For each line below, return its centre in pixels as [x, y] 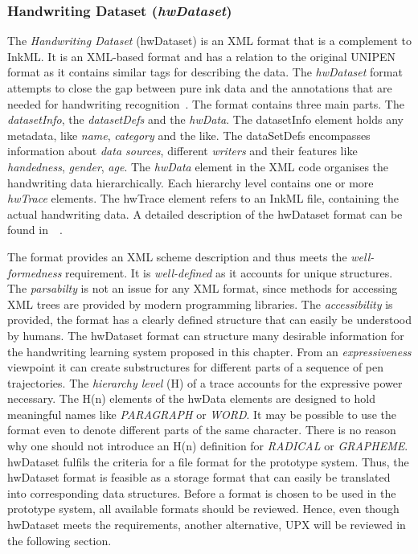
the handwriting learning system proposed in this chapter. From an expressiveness [209, 351]
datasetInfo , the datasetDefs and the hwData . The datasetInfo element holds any [205, 119]
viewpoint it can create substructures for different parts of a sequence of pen [196, 367]
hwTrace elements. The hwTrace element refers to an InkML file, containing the [203, 198]
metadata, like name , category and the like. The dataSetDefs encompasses [189, 135]
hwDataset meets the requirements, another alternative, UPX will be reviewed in [207, 525]
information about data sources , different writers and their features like [182, 151]
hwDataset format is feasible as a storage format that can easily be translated [199, 477]
